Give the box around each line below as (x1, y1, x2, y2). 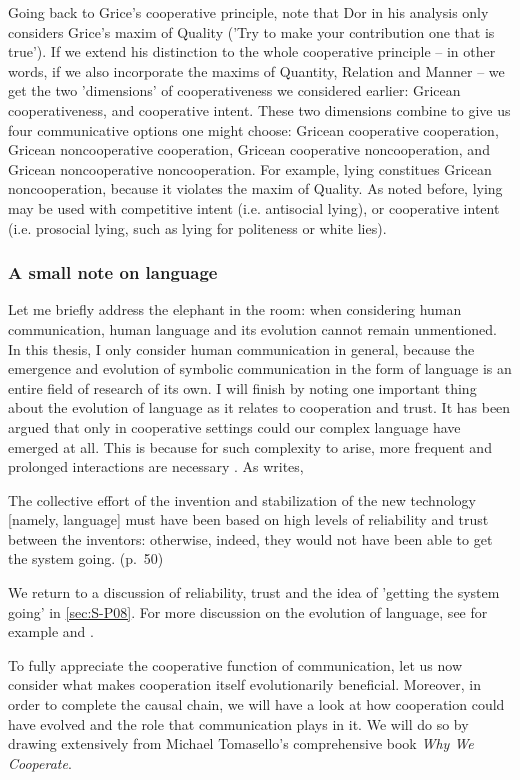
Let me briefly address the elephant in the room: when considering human (8, 299, 462, 320)
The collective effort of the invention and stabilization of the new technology (8, 489, 476, 510)
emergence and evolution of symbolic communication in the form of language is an (8, 358, 512, 379)
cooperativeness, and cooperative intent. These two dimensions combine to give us (8, 99, 511, 120)
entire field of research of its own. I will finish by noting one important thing (8, 377, 477, 398)
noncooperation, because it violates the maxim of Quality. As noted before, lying (8, 178, 503, 199)
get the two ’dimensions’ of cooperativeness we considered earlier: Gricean (8, 80, 461, 101)
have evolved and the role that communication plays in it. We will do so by (8, 713, 469, 734)
